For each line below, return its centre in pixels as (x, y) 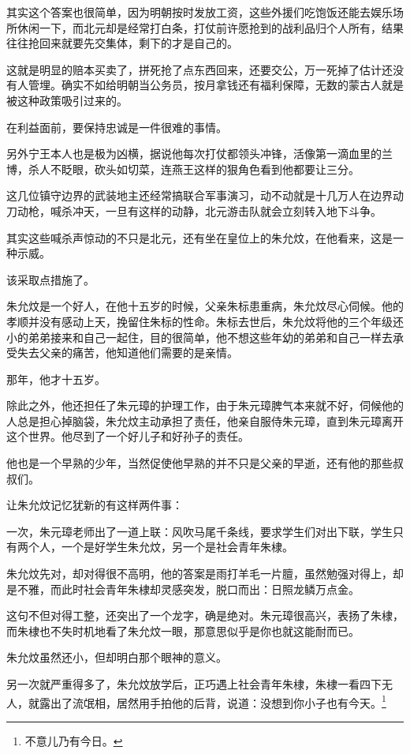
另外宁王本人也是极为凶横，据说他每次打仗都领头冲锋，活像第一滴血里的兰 (199, 154)
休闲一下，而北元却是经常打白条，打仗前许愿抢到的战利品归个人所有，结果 (210, 27)
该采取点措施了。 (50, 279)
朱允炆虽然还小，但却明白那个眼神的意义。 (117, 657)
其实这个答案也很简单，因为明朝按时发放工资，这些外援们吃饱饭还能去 (188, 12)
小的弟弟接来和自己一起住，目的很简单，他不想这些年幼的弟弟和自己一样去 (199, 337)
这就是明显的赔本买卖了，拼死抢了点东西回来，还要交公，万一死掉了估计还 (199, 69)
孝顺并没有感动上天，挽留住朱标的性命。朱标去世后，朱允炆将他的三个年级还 (205, 321)
